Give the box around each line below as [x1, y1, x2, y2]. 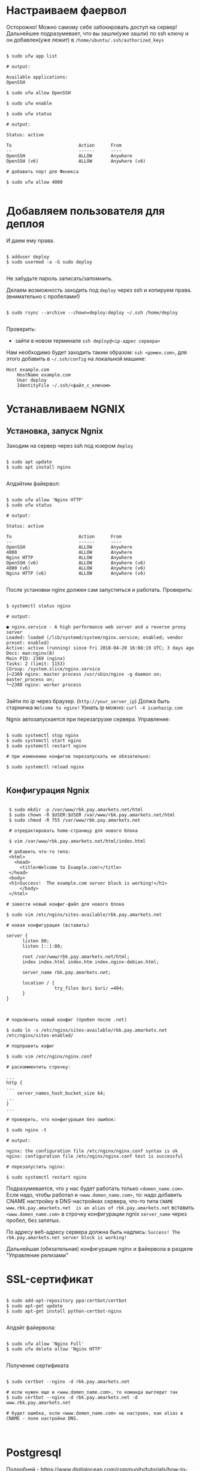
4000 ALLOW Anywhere [6, 549, 133, 555]
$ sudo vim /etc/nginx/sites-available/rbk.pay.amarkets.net [6, 912, 162, 918]
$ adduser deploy [6, 253, 50, 260]
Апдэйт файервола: [6, 1324, 56, 1331]
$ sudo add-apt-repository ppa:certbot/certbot [6, 1298, 128, 1304]
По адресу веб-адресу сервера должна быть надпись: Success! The [6, 1228, 181, 1235]
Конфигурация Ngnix [6, 786, 90, 796]
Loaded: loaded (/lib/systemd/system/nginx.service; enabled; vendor [6, 634, 184, 640]
